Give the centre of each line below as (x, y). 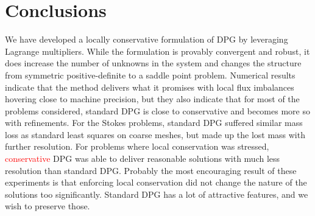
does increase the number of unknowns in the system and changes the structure (153, 63)
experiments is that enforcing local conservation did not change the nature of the (156, 182)
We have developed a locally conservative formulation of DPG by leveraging (147, 39)
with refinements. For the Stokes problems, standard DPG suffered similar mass (154, 123)
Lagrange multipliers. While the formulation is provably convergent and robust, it (157, 51)
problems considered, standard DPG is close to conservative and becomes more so (157, 110)
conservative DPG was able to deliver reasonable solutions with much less (143, 159)
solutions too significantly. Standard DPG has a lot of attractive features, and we (157, 194)
